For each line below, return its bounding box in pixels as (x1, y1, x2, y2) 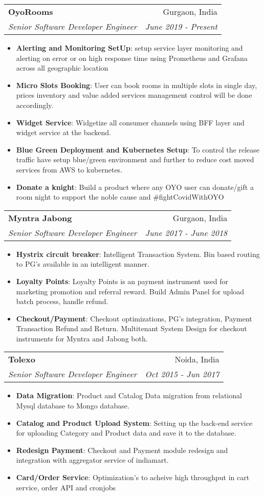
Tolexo (8, 353, 35, 365)
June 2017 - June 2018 (145, 226, 228, 239)
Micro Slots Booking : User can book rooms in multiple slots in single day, (16, 79, 257, 90)
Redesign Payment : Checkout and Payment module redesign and (16, 444, 228, 455)
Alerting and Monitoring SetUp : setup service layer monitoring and (16, 42, 243, 53)
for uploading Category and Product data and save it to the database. (16, 427, 236, 438)
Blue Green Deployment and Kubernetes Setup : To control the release (16, 144, 260, 155)
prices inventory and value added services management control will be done (16, 90, 252, 100)
